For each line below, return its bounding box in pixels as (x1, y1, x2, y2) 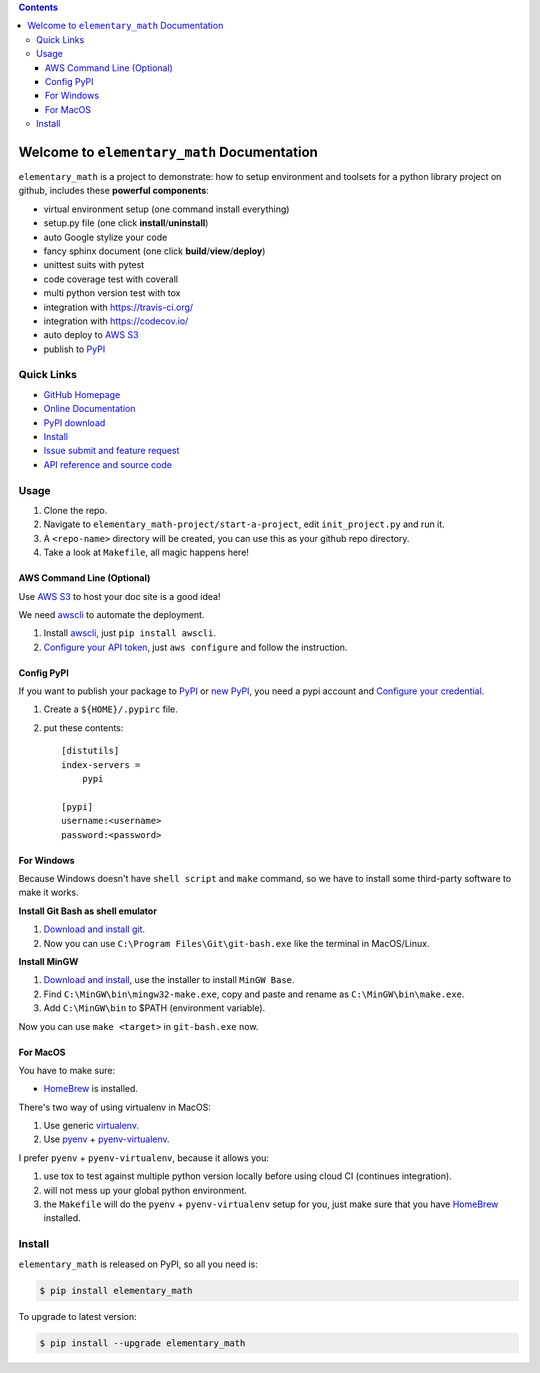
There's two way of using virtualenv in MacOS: (18, 1101, 212, 1113)
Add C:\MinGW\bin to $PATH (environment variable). (43, 1002, 266, 1014)
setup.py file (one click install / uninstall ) (43, 217, 209, 229)
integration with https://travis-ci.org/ (43, 301, 194, 313)
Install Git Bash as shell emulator (18, 905, 157, 917)
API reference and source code (43, 458, 172, 470)
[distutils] (61, 745, 120, 757)
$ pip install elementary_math (39, 1285, 194, 1296)
